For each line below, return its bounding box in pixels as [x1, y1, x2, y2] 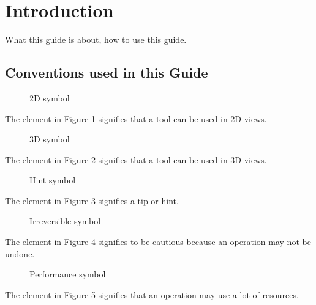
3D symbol [29, 133, 70, 145]
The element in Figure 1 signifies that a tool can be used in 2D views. [5, 112, 267, 125]
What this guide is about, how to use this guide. [5, 33, 187, 46]
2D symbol [29, 91, 70, 104]
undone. [5, 247, 35, 260]
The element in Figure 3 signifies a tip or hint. [5, 194, 179, 207]
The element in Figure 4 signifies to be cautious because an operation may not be [5, 235, 311, 248]
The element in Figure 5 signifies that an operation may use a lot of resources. [5, 288, 299, 301]
